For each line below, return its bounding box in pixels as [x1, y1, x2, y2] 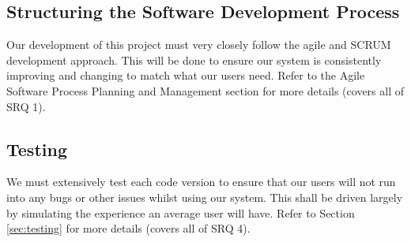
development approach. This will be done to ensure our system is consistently [6, 51, 382, 68]
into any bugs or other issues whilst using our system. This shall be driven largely [6, 188, 403, 205]
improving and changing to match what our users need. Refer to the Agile [6, 67, 365, 84]
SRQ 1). [6, 98, 46, 114]
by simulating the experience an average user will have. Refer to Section [6, 204, 355, 221]
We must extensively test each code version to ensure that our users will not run [6, 173, 396, 190]
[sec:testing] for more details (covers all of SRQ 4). [6, 220, 251, 236]
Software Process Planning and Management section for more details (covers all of [6, 82, 405, 99]
